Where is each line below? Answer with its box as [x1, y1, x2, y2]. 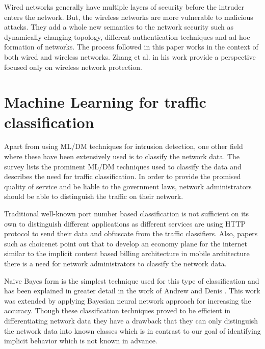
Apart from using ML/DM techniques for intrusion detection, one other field [4, 141, 243, 152]
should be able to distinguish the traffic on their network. [4, 191, 183, 202]
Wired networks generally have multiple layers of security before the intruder [4, 2, 245, 12]
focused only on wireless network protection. [4, 61, 143, 72]
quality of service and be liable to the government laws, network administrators [4, 181, 252, 191]
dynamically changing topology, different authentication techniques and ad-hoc [4, 31, 250, 42]
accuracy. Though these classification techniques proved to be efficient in [4, 305, 231, 316]
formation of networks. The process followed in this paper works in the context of [4, 41, 258, 52]
